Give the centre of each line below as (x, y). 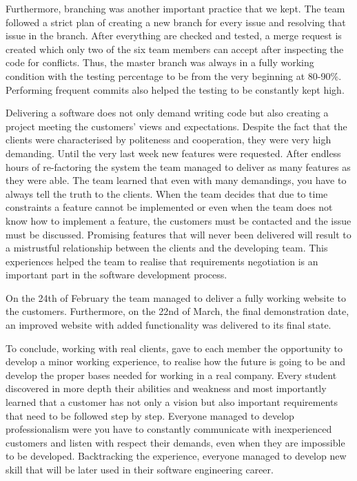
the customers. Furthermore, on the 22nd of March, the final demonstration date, (177, 311)
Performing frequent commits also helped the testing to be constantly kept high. (175, 89)
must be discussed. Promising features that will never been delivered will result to (178, 234)
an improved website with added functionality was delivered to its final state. (169, 325)
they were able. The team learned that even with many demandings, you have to (176, 180)
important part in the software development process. (116, 275)
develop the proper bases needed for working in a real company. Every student (171, 375)
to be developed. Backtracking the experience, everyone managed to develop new (176, 456)
